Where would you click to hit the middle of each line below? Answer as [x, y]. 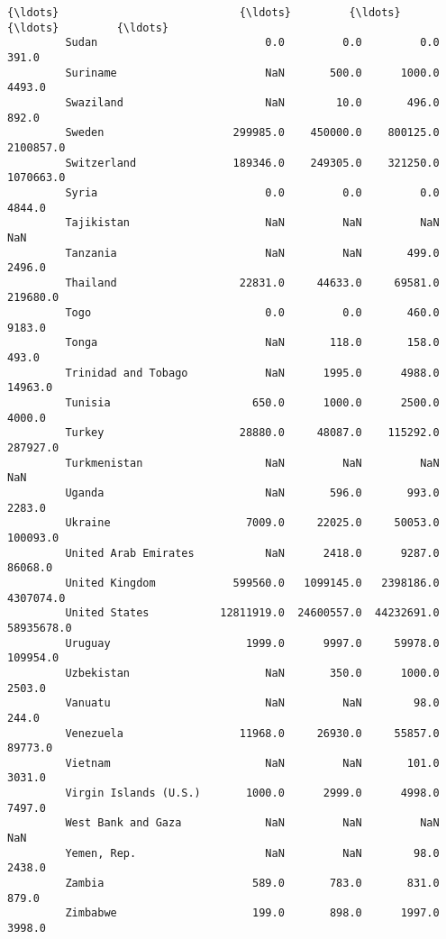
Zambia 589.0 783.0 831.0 [252, 884]
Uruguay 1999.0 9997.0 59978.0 [252, 643]
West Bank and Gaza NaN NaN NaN [252, 823]
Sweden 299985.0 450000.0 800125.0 [252, 133]
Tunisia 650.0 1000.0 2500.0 [252, 403]
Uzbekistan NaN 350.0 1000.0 [252, 673]
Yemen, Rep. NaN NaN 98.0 [252, 853]
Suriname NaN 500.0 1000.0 [252, 73]
